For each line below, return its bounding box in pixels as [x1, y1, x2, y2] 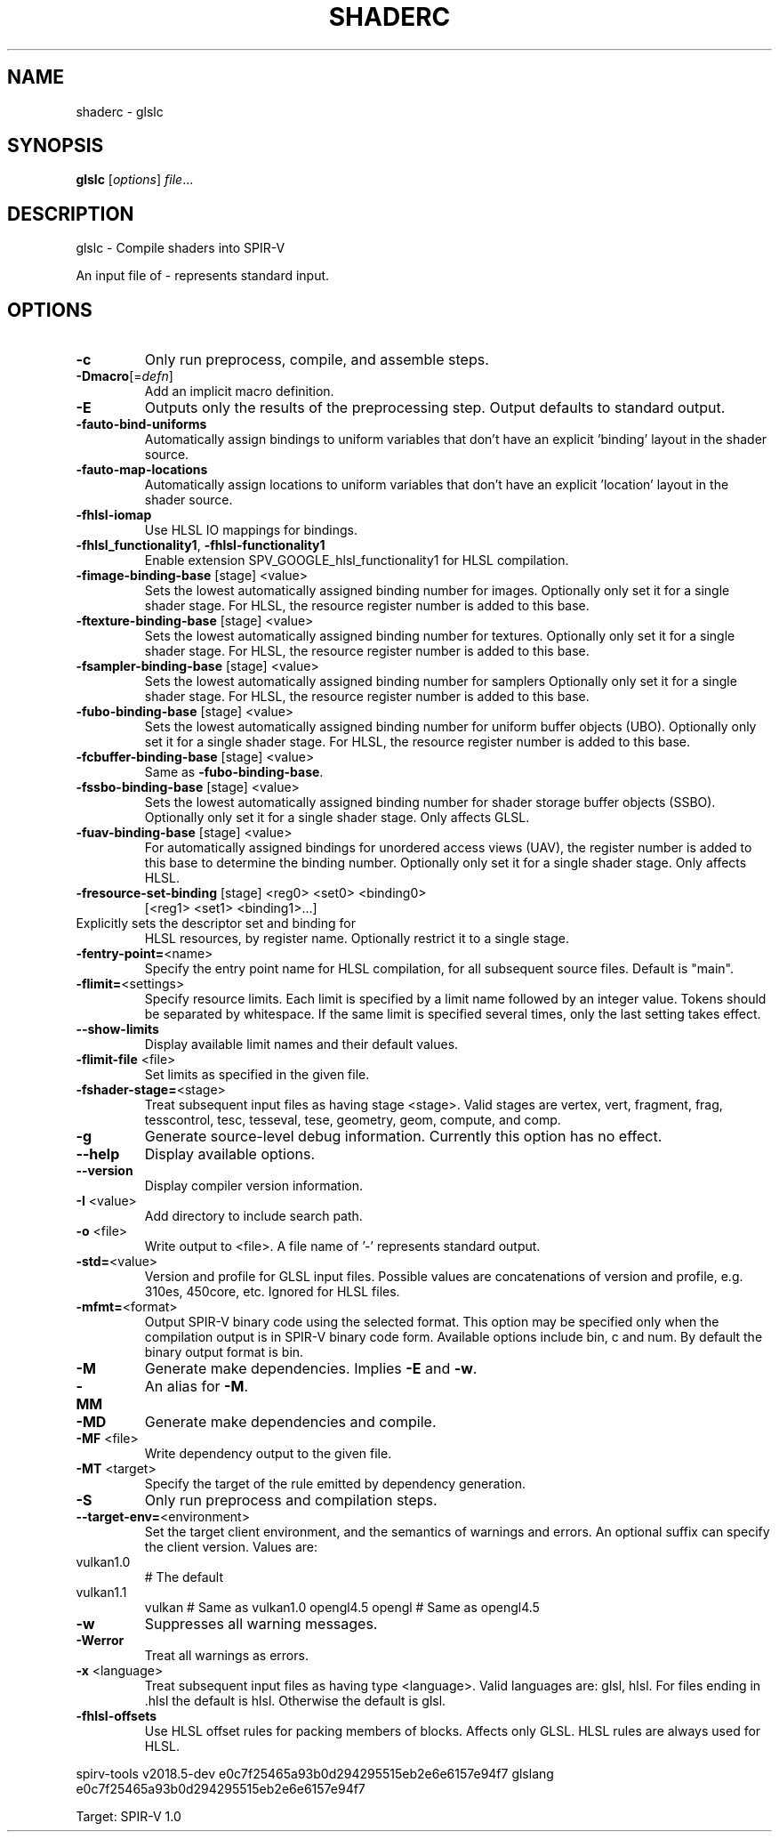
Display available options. [144, 1145, 316, 1164]
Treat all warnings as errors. [144, 1648, 309, 1664]
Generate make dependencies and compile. [144, 1413, 437, 1432]
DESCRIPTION [7, 202, 134, 225]
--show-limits [76, 1021, 159, 1037]
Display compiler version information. [144, 1178, 364, 1194]
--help [76, 1145, 120, 1164]
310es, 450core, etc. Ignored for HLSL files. [144, 1284, 400, 1300]
